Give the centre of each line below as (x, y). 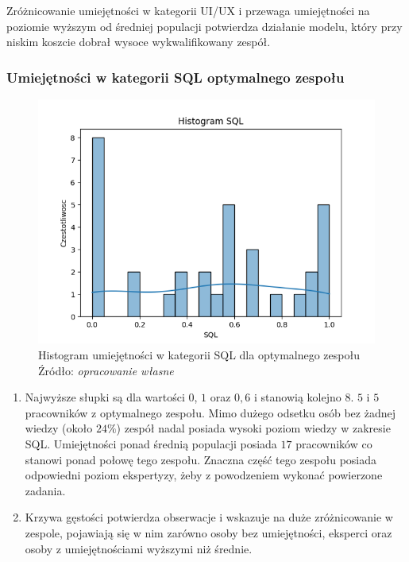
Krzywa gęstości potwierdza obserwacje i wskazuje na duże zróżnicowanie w (209, 517)
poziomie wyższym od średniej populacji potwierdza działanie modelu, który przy (204, 26)
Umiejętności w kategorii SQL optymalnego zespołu (176, 77)
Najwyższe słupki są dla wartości (105, 397)
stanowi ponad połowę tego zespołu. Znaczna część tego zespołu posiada (201, 459)
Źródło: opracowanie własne (106, 370)
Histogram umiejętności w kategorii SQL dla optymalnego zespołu (199, 354)
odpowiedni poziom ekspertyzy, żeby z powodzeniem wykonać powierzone (204, 475)
